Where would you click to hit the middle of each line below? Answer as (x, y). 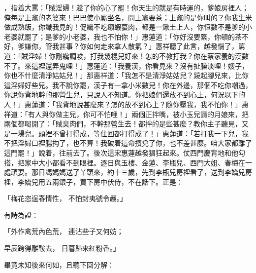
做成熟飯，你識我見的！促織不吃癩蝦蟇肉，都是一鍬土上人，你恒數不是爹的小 (128, 27)
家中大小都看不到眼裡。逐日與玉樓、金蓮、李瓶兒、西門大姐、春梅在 (135, 162)
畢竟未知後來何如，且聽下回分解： (59, 264)
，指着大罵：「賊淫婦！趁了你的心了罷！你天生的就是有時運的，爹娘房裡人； (126, 7)
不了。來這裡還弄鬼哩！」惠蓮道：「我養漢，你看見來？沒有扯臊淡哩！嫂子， (126, 65)
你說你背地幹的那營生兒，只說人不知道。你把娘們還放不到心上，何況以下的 (125, 95)
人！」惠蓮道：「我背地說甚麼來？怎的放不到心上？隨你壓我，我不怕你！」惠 (126, 104)
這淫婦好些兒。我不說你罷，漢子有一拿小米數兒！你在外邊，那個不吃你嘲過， (128, 85)
